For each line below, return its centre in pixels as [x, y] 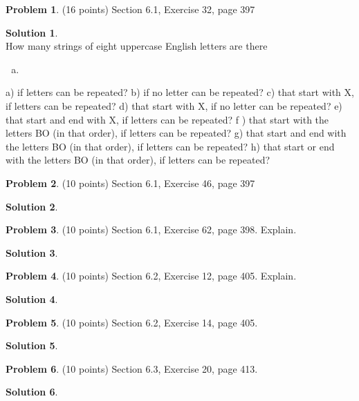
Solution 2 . [32, 206]
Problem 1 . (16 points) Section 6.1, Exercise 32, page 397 [130, 9]
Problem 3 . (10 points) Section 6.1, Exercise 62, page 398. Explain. [151, 229]
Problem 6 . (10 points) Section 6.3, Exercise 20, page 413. [132, 368]
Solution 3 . [32, 252]
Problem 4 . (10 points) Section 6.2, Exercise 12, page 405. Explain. [151, 276]
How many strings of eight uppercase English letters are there [137, 46]
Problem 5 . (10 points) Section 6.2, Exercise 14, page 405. [132, 322]
